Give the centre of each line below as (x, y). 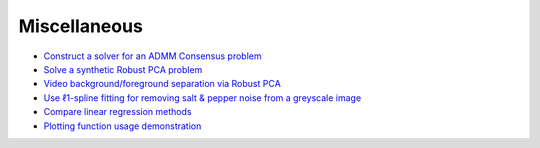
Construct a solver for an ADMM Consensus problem (152, 56)
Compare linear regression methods (117, 112)
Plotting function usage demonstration (122, 126)
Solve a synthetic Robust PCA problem (123, 69)
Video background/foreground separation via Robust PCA (162, 84)
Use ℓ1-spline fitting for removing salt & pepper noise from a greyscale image (202, 97)
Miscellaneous (81, 26)
